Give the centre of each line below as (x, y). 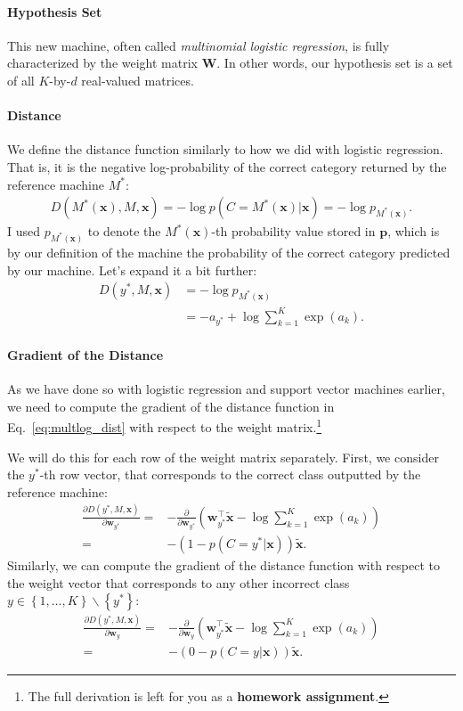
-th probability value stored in (293, 231)
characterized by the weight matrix (102, 63)
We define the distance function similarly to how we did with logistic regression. (225, 149)
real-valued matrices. (138, 80)
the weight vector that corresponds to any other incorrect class (179, 582)
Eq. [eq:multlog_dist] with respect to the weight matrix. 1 (165, 426)
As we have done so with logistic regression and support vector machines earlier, (226, 389)
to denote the (124, 231)
